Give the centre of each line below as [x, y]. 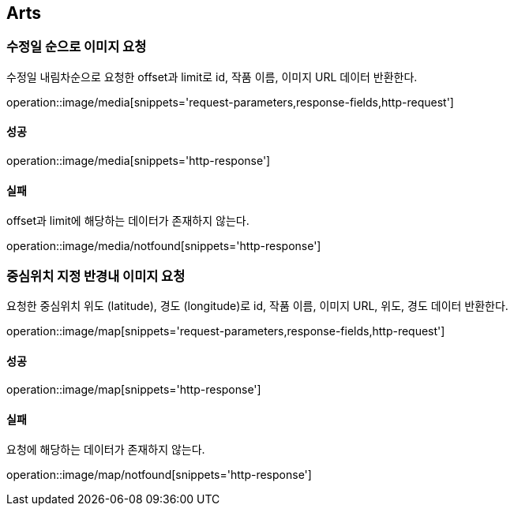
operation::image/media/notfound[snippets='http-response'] [164, 246]
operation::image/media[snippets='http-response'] [139, 161]
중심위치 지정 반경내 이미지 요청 [96, 276]
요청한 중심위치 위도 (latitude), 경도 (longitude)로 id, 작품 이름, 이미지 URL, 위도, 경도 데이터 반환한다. [257, 305]
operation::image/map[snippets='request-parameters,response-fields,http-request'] [226, 331]
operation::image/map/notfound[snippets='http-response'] [159, 475]
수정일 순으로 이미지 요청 [77, 47]
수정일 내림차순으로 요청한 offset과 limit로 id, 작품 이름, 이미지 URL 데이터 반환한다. [212, 77]
